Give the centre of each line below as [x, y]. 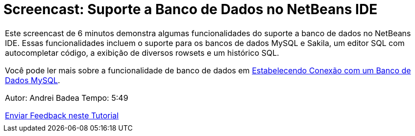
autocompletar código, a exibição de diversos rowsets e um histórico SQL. [142, 53]
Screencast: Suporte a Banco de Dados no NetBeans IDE [191, 9]
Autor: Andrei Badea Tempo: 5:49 [67, 98]
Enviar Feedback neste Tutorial [62, 115]
